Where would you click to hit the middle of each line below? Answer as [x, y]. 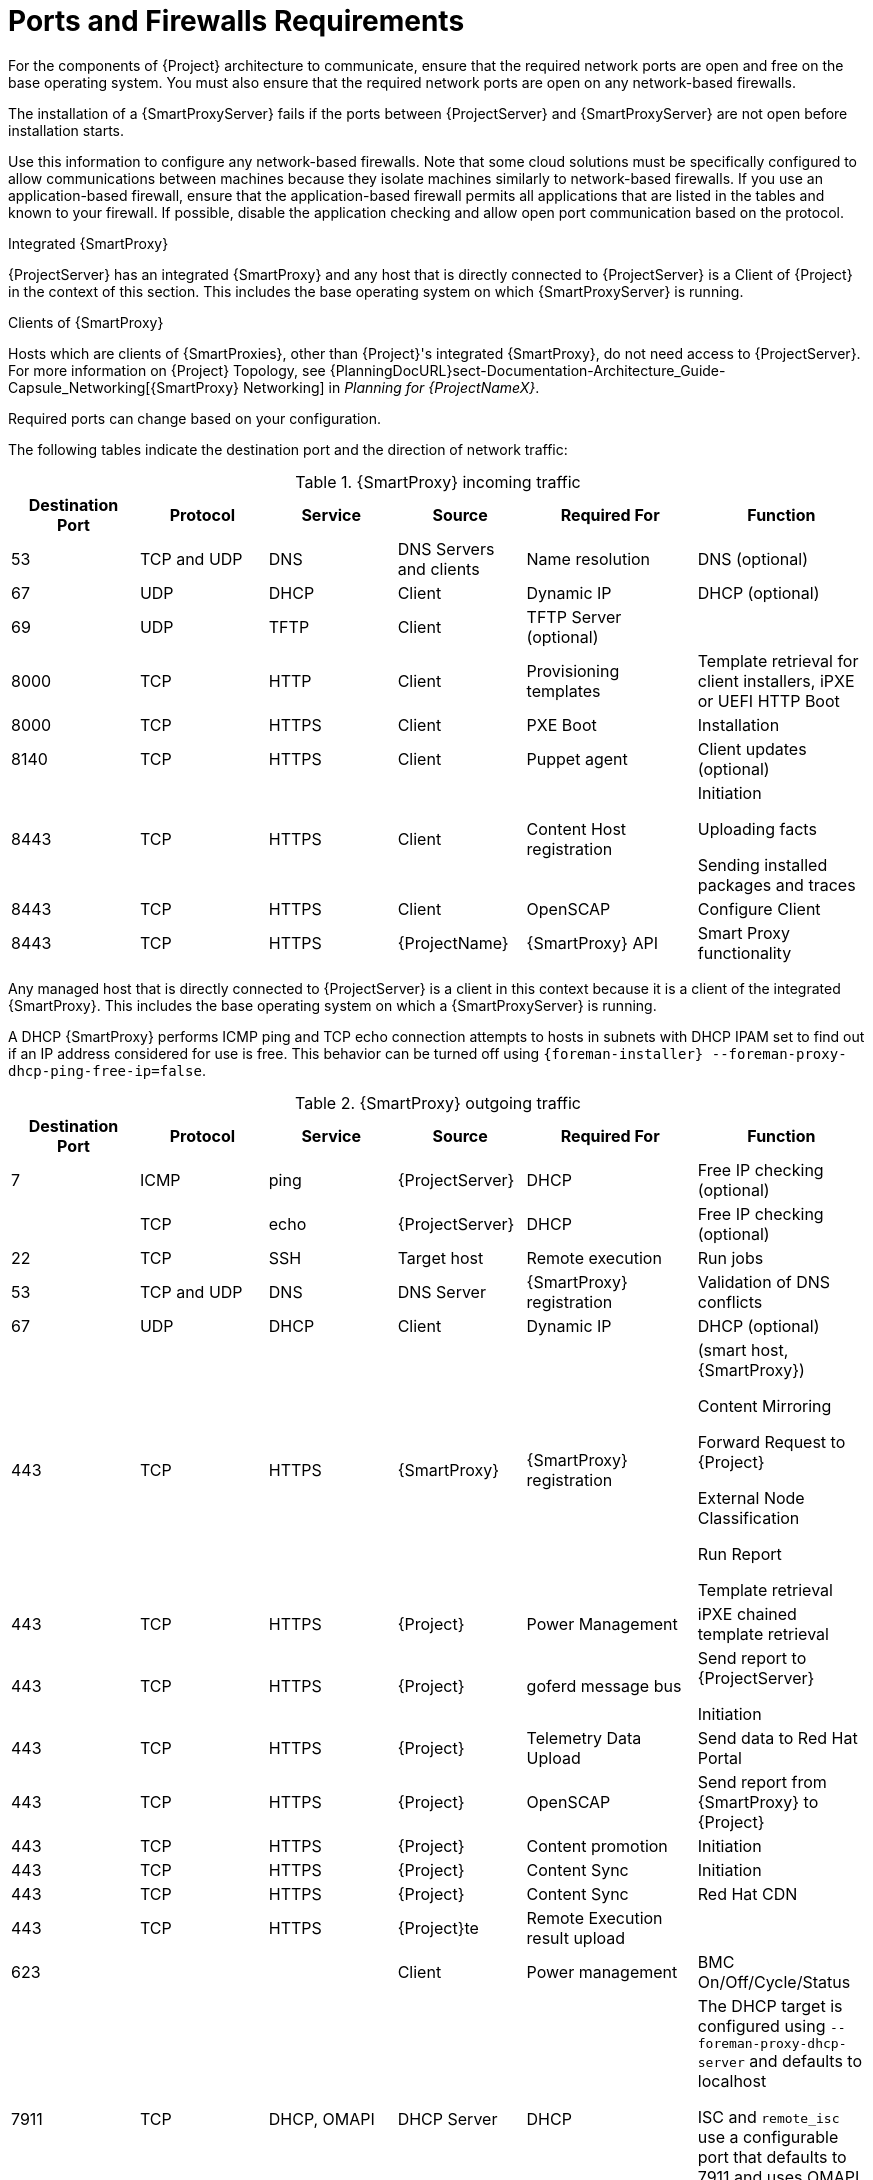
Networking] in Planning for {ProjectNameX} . [391, 387]
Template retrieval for [778, 660]
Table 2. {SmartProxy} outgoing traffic [437, 1102]
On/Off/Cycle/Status [774, 1981]
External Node [751, 1497]
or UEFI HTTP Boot [768, 700]
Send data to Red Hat [777, 1737]
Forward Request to [771, 1441]
